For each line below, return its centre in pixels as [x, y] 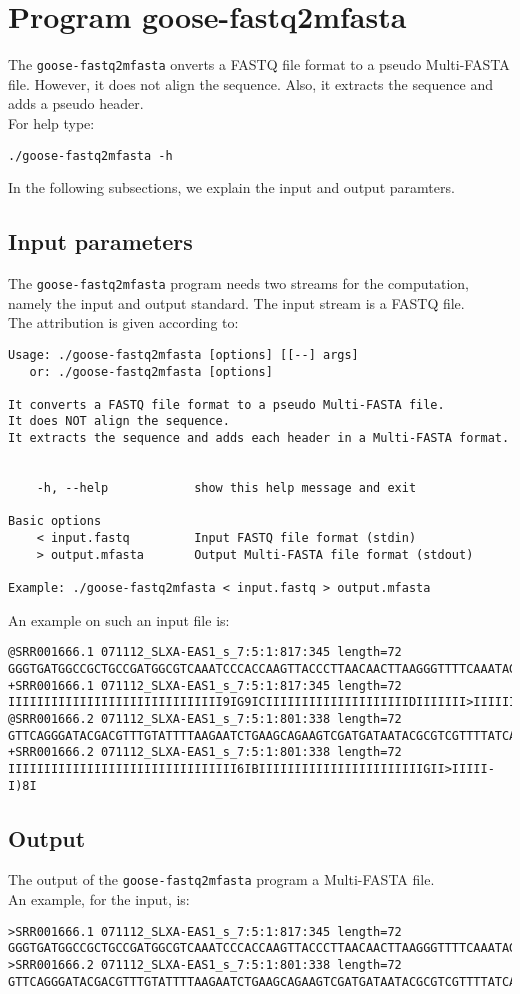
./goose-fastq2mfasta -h [90, 155]
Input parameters [100, 241]
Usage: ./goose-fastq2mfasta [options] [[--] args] [183, 354]
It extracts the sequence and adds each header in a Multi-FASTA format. [259, 438]
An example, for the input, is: [99, 899]
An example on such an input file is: [119, 619]
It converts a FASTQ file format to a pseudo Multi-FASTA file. [226, 404]
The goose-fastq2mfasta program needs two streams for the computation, [238, 283]
